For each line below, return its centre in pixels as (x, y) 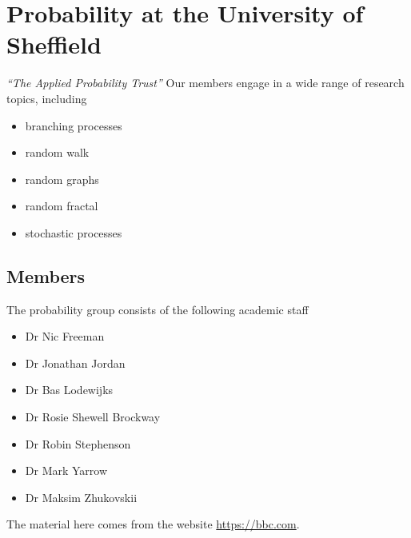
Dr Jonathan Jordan (75, 363)
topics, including (47, 98)
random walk (57, 152)
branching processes (74, 125)
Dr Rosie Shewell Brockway (93, 417)
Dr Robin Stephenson (78, 443)
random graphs (62, 179)
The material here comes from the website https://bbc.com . (153, 524)
